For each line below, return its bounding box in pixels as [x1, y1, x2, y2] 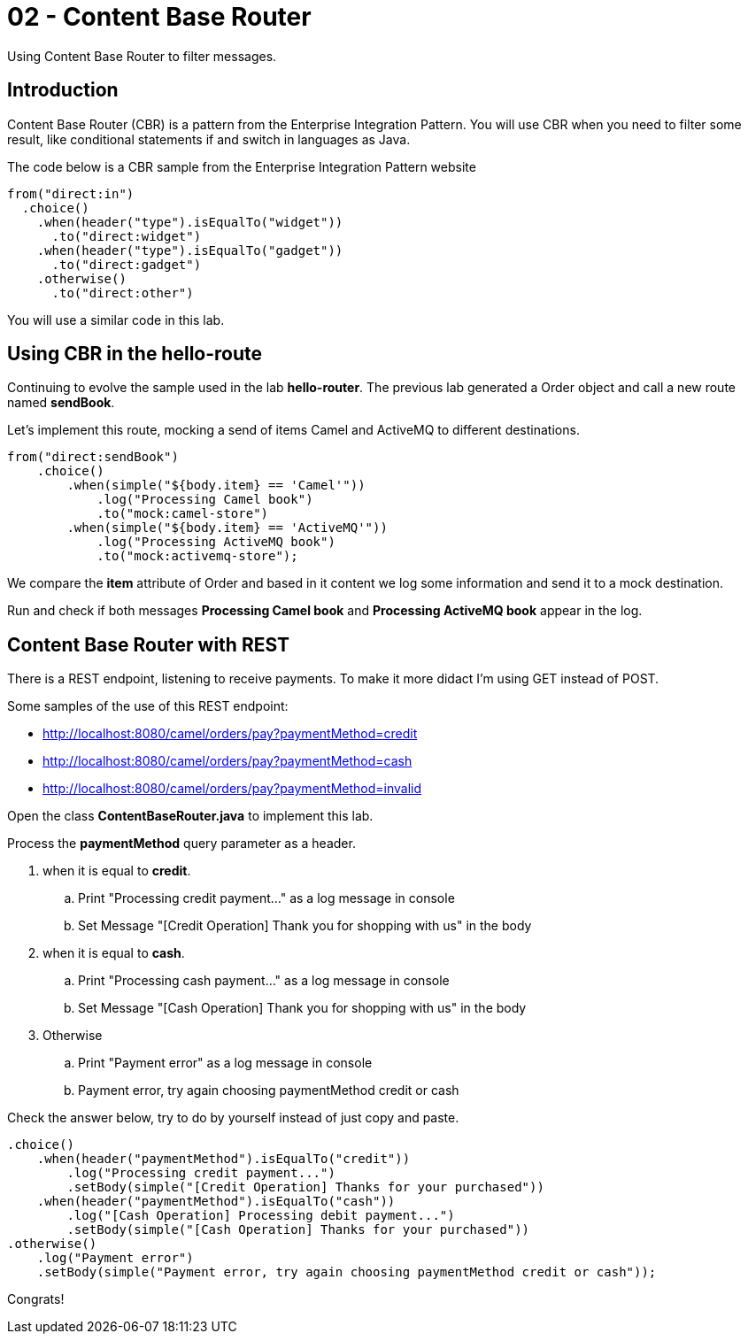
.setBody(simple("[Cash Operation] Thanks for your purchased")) [66, 1222, 530, 1237]
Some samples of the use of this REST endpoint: [7, 698, 289, 714]
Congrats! [7, 1291, 65, 1307]
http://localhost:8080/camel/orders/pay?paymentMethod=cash [42, 753, 413, 769]
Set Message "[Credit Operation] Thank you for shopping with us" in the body [78, 918, 532, 934]
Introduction [7, 79, 119, 102]
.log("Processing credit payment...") [66, 1166, 335, 1181]
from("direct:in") [7, 186, 135, 201]
